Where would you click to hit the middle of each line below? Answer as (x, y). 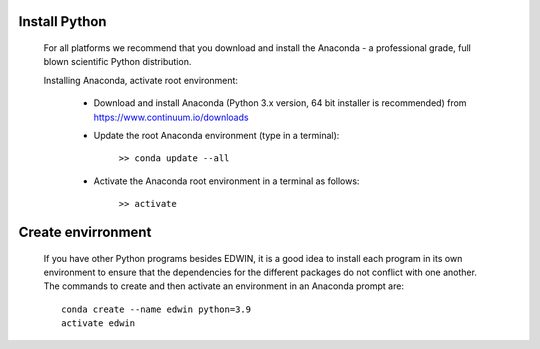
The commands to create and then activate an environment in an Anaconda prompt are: (224, 286)
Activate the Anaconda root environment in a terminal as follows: (226, 181)
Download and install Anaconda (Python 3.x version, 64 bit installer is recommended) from (280, 103)
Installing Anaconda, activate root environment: (141, 80)
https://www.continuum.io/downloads (171, 117)
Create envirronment (85, 231)
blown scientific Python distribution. (117, 62)
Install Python (62, 21)
